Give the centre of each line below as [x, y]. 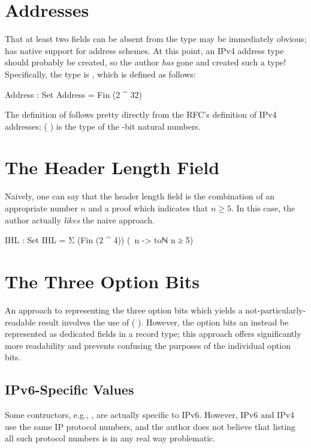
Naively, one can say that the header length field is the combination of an [140, 196]
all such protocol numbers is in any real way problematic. [110, 438]
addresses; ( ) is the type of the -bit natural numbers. [103, 126]
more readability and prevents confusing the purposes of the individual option [148, 345]
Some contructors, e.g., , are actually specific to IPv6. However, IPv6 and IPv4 [150, 415]
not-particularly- [276, 310]
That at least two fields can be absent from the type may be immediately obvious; [156, 39]
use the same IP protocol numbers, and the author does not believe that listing [150, 426]
